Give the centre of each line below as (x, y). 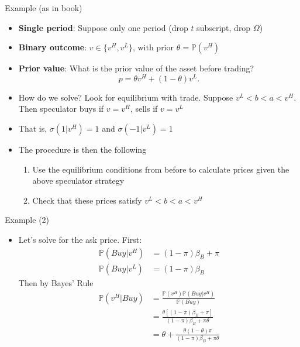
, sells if (144, 109)
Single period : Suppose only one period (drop (103, 27)
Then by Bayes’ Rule (56, 282)
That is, (33, 128)
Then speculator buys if (61, 109)
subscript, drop (224, 27)
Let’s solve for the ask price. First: (80, 240)
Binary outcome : (53, 47)
